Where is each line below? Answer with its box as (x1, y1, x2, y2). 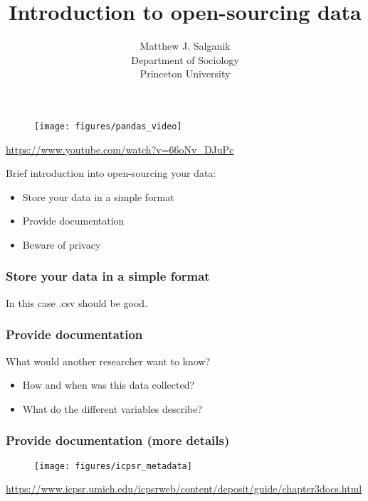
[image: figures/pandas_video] (34, 121, 182, 131)
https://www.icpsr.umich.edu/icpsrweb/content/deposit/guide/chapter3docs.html (6, 481, 362, 496)
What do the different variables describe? (22, 401, 203, 416)
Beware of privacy (22, 237, 101, 252)
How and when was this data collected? (22, 377, 195, 392)
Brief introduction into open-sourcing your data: (6, 166, 216, 181)
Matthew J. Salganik (140, 38, 231, 53)
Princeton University (140, 66, 231, 81)
